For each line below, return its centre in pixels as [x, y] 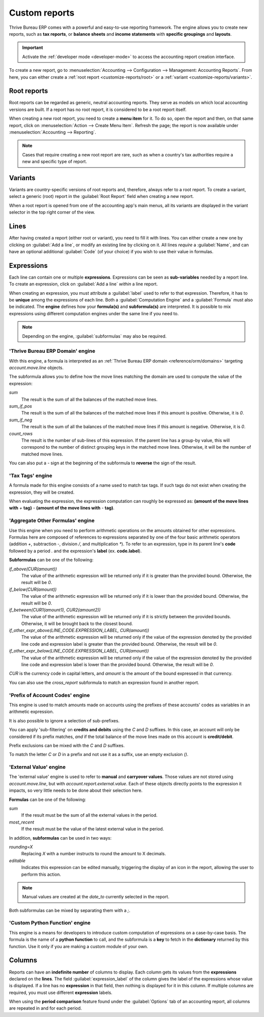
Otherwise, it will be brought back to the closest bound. [77, 624]
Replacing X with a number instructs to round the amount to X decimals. [94, 854]
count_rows [21, 433]
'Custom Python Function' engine [50, 923]
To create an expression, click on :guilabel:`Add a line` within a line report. [84, 284]
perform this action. [41, 874]
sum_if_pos [21, 406]
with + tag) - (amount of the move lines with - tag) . [62, 508]
